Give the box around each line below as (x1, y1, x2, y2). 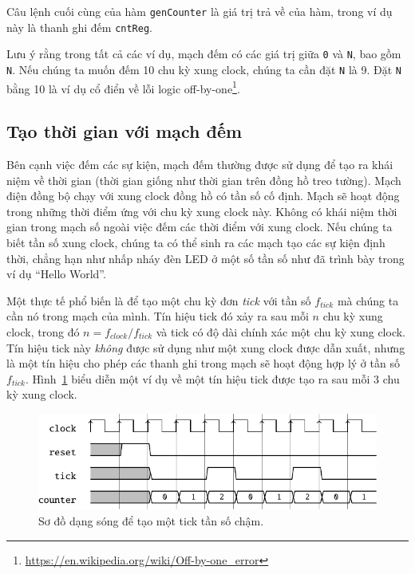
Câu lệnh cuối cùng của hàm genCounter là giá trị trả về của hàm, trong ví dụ (6, 3, 393, 19)
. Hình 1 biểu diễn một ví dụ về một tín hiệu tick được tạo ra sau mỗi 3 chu (25, 370, 400, 387)
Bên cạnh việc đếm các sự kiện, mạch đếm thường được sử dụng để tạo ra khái (6, 156, 393, 173)
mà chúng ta (337, 292, 399, 309)
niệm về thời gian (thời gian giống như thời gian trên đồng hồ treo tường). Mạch (6, 171, 401, 188)
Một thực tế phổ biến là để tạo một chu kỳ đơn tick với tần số (6, 292, 311, 309)
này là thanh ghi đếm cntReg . (6, 18, 152, 35)
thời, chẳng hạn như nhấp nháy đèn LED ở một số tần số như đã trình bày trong (6, 250, 405, 266)
